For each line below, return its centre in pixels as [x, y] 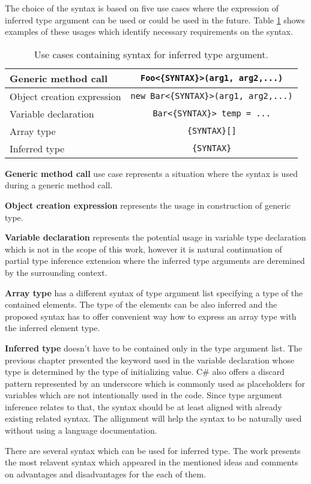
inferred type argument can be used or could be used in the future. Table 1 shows [155, 19]
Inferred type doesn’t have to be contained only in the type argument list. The [154, 348]
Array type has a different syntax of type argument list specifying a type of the [154, 292]
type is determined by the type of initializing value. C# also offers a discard [145, 372]
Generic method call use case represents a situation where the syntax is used [151, 173]
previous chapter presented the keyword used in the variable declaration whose [149, 360]
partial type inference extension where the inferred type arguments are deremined [155, 261]
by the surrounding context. [56, 272]
